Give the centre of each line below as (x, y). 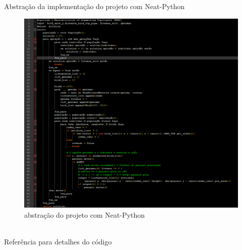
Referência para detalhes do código (58, 242)
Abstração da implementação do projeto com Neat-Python (95, 6)
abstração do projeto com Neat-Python (85, 214)
